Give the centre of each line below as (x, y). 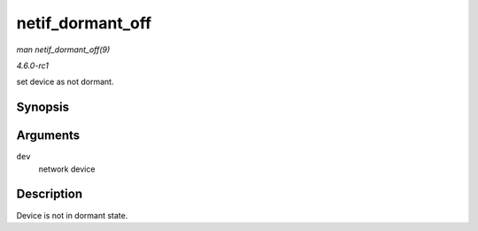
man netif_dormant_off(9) (63, 50)
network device (67, 169)
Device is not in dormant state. (72, 215)
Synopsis (43, 108)
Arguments (48, 136)
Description (50, 194)
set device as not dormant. (65, 82)
